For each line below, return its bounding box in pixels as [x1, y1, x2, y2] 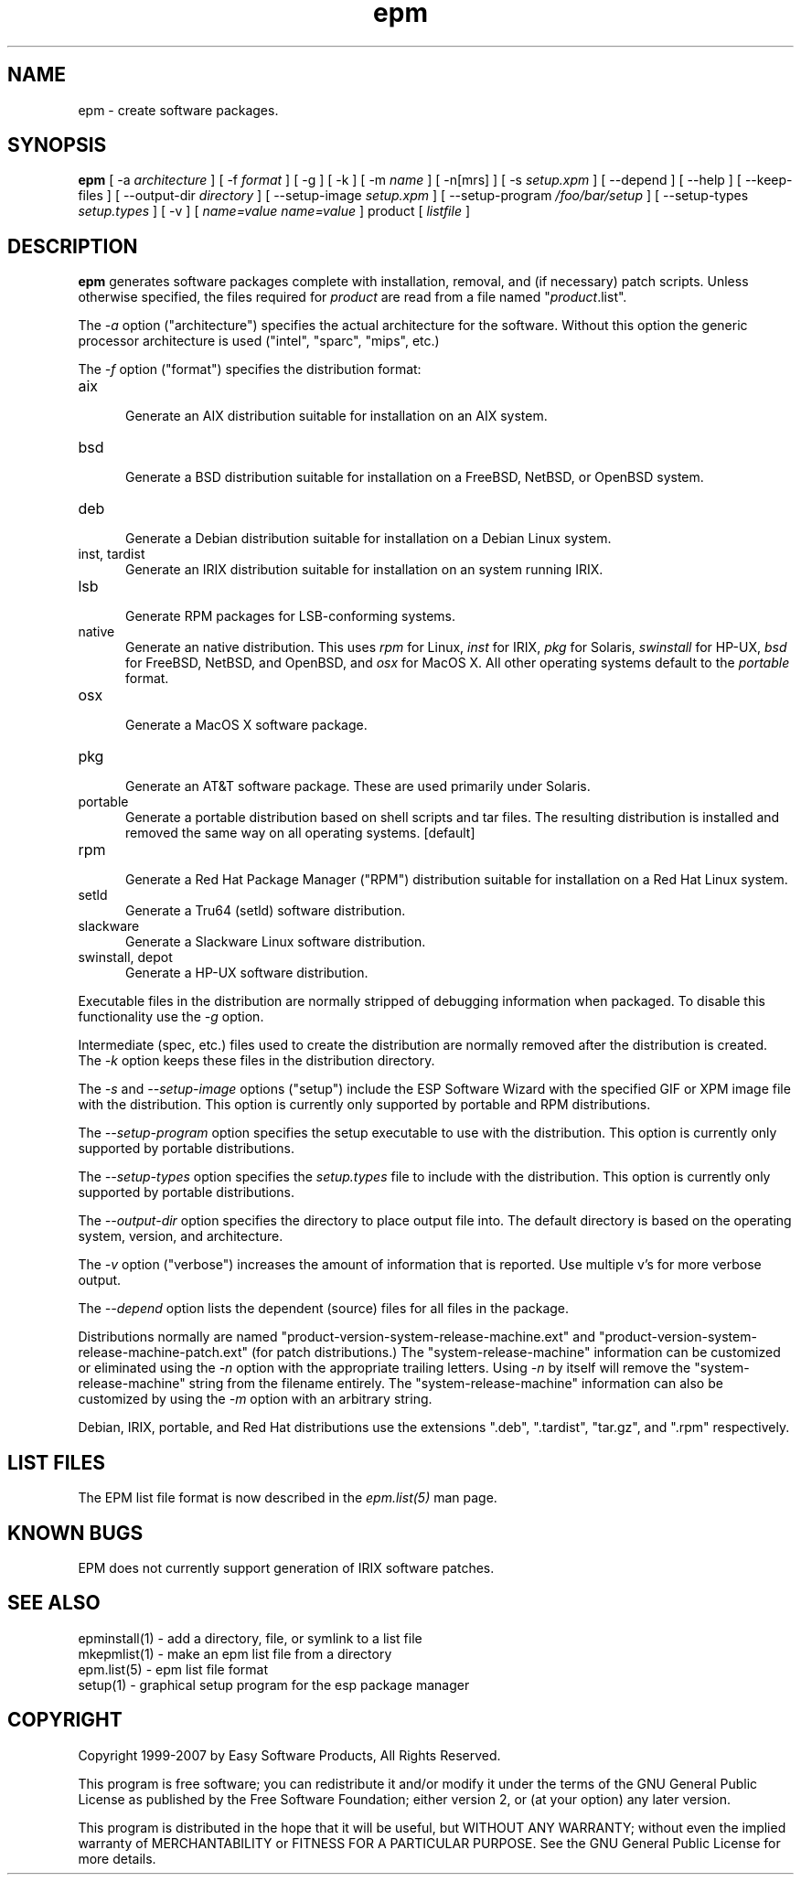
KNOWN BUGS [7, 1521, 144, 1545]
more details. [78, 1850, 156, 1866]
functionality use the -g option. [78, 1009, 264, 1025]
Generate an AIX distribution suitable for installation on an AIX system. [125, 408, 548, 424]
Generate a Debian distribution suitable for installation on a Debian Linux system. [125, 530, 612, 547]
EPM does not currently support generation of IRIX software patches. [78, 1559, 495, 1576]
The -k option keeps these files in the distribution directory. [78, 1053, 435, 1069]
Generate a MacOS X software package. [125, 717, 368, 733]
